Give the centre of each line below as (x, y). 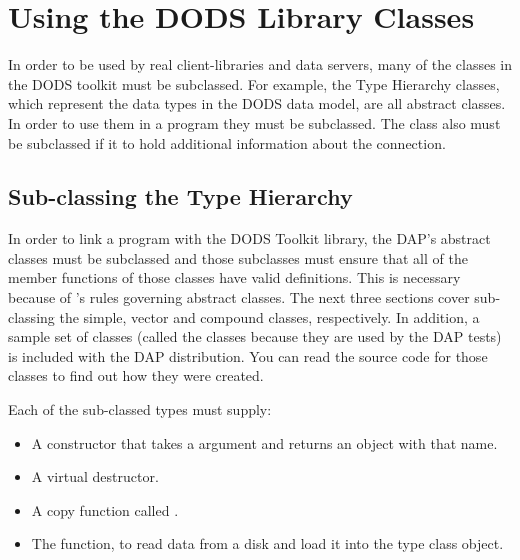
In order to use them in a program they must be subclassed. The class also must (254, 122)
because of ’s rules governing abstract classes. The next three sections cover (239, 297)
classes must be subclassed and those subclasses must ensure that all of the (238, 257)
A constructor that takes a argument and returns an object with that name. (264, 442)
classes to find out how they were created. (136, 375)
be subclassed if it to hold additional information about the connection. (227, 142)
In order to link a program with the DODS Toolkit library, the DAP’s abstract (249, 238)
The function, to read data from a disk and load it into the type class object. (267, 543)
